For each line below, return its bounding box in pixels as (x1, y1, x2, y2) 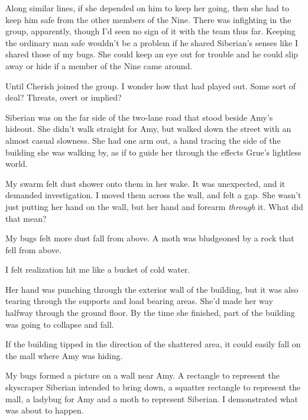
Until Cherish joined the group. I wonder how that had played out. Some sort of (5, 79, 296, 92)
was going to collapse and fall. (5, 318, 114, 330)
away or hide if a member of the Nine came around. (5, 59, 193, 72)
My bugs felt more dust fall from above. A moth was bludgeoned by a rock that (5, 232, 294, 244)
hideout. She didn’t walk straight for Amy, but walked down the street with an (5, 122, 291, 135)
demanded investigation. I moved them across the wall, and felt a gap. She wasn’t (5, 189, 301, 201)
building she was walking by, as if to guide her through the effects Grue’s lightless (5, 146, 301, 158)
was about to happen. (5, 404, 84, 416)
